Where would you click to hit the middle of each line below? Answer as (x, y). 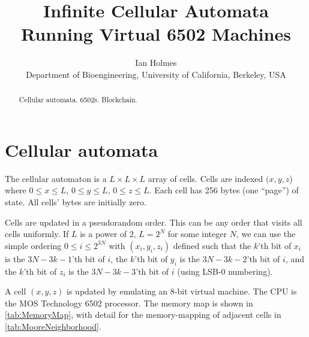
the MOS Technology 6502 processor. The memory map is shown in (129, 303)
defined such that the (212, 245)
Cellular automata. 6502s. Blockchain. (78, 100)
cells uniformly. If (37, 234)
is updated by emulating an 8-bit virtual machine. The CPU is (182, 291)
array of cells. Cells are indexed (205, 178)
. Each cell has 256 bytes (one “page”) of (224, 190)
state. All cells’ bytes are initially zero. (76, 202)
